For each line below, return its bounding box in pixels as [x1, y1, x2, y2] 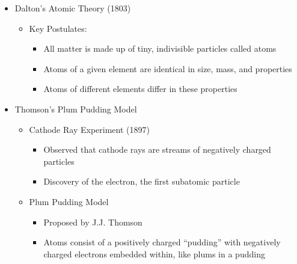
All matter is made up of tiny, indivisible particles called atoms [43, 42, 277, 55]
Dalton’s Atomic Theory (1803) [14, 2, 131, 14]
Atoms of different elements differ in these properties [43, 82, 237, 95]
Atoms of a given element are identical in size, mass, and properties [43, 62, 292, 75]
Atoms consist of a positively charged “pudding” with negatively [43, 236, 281, 248]
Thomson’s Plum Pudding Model [14, 102, 137, 115]
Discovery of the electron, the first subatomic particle [43, 175, 240, 188]
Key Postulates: [29, 22, 87, 34]
